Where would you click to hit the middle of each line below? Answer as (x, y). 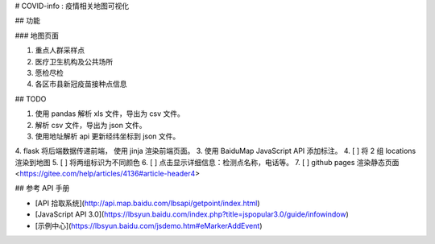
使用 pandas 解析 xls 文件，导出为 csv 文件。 (110, 114)
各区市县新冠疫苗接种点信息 (81, 84)
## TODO (31, 99)
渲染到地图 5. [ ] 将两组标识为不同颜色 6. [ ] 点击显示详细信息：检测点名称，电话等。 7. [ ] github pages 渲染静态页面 (207, 162)
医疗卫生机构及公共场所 (74, 61)
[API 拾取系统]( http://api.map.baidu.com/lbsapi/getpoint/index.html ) (148, 203)
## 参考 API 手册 (42, 188)
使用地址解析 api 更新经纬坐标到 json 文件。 (108, 136)
